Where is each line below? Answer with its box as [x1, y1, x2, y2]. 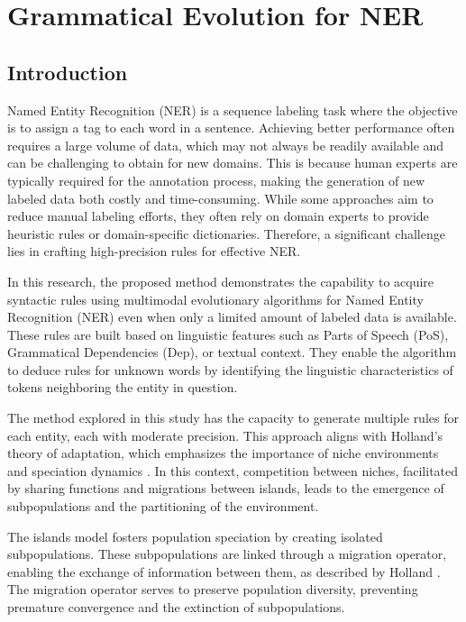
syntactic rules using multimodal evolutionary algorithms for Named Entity [7, 289, 424, 308]
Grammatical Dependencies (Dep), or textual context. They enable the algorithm [7, 343, 457, 361]
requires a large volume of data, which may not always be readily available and [7, 135, 444, 154]
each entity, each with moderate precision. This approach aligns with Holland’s [7, 425, 443, 444]
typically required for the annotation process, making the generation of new [7, 170, 425, 189]
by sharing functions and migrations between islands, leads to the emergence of [7, 479, 444, 498]
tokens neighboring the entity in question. [7, 378, 238, 397]
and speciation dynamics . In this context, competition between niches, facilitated [7, 461, 459, 480]
